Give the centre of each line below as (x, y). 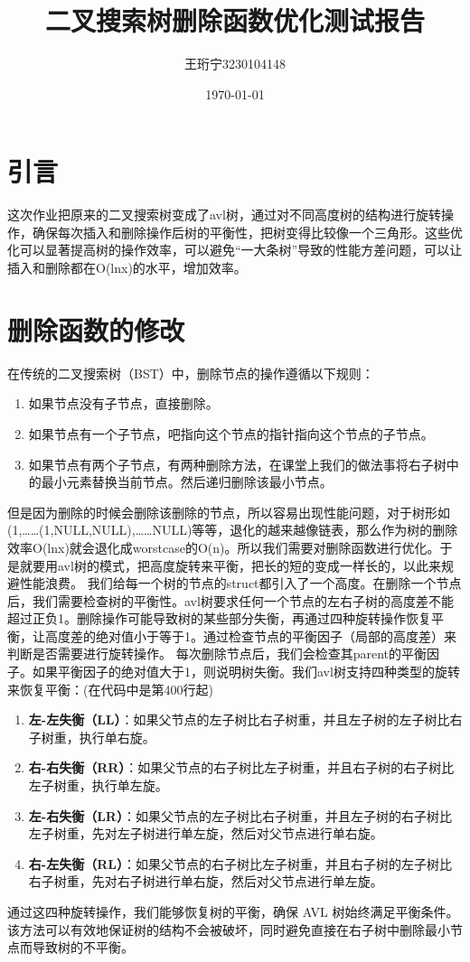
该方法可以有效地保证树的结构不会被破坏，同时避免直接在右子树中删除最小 (229, 929)
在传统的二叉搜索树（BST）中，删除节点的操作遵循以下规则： (191, 373)
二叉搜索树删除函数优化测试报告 (235, 20)
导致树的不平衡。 (83, 947)
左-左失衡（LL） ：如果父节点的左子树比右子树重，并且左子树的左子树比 (239, 719)
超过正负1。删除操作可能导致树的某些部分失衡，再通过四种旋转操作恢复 (219, 618)
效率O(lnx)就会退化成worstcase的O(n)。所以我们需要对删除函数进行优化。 (224, 547)
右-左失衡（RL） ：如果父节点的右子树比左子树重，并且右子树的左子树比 (240, 863)
